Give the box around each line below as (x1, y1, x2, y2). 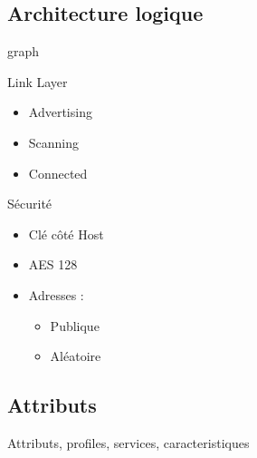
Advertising (28, 102, 92, 122)
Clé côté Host (28, 224, 104, 243)
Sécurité (7, 194, 52, 213)
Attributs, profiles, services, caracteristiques (7, 433, 250, 452)
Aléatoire (50, 346, 101, 365)
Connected (28, 163, 88, 182)
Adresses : (28, 285, 84, 304)
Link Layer (7, 72, 68, 91)
